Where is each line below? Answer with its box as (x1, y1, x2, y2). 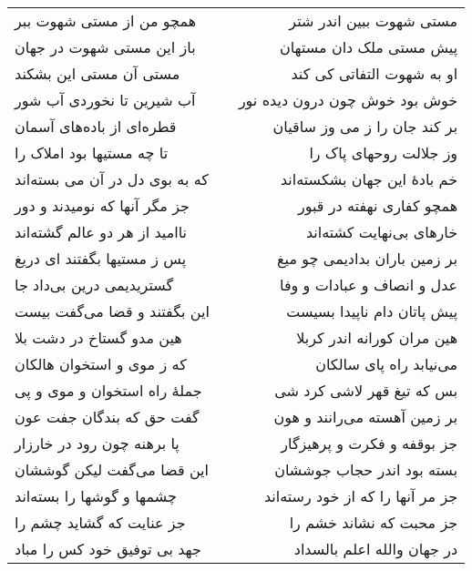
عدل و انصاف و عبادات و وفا (280, 274, 458, 295)
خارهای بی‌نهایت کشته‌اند (305, 221, 458, 242)
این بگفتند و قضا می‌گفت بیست (15, 301, 210, 321)
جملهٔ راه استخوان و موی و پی (15, 380, 202, 401)
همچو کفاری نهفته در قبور (298, 195, 458, 216)
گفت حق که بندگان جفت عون (15, 406, 200, 427)
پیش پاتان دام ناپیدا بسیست (286, 301, 458, 321)
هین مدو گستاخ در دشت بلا (15, 327, 182, 348)
